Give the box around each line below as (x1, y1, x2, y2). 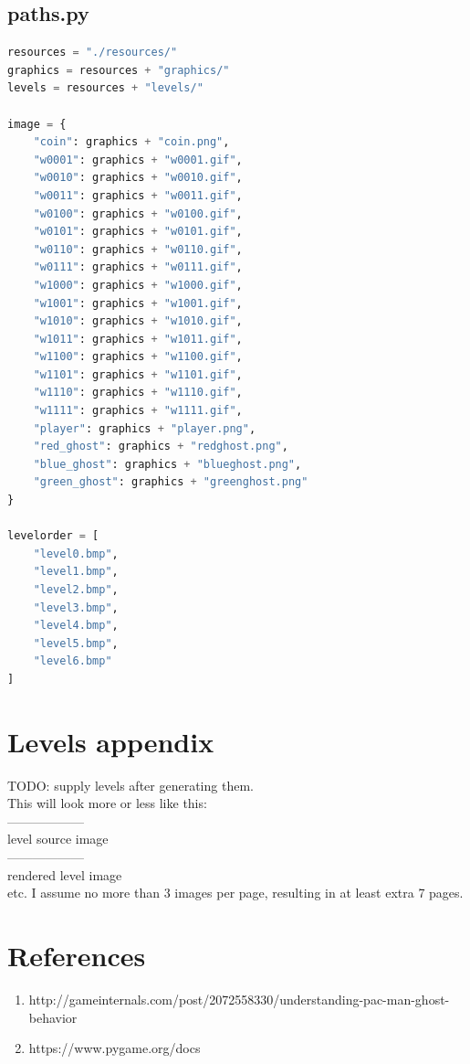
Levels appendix (7, 722, 214, 760)
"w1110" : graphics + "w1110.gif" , (33, 386, 243, 399)
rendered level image (7, 865, 122, 884)
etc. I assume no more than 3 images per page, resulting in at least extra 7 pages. (7, 883, 464, 902)
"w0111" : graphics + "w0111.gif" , (33, 261, 243, 274)
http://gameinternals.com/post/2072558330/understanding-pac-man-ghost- (28, 989, 450, 1008)
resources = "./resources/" (7, 46, 178, 59)
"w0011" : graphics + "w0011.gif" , (33, 188, 243, 202)
